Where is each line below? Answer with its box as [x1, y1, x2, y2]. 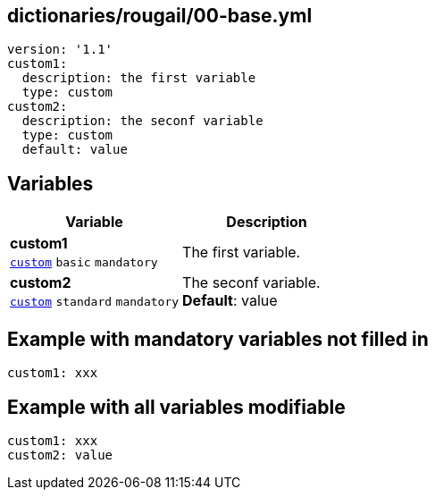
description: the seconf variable [21, 114, 264, 129]
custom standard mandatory [10, 295, 180, 309]
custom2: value [7, 447, 113, 462]
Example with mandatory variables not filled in [7, 327, 429, 350]
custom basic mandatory [10, 256, 158, 270]
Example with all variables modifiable [7, 395, 346, 418]
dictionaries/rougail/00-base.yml [7, 4, 313, 27]
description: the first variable [21, 71, 256, 86]
